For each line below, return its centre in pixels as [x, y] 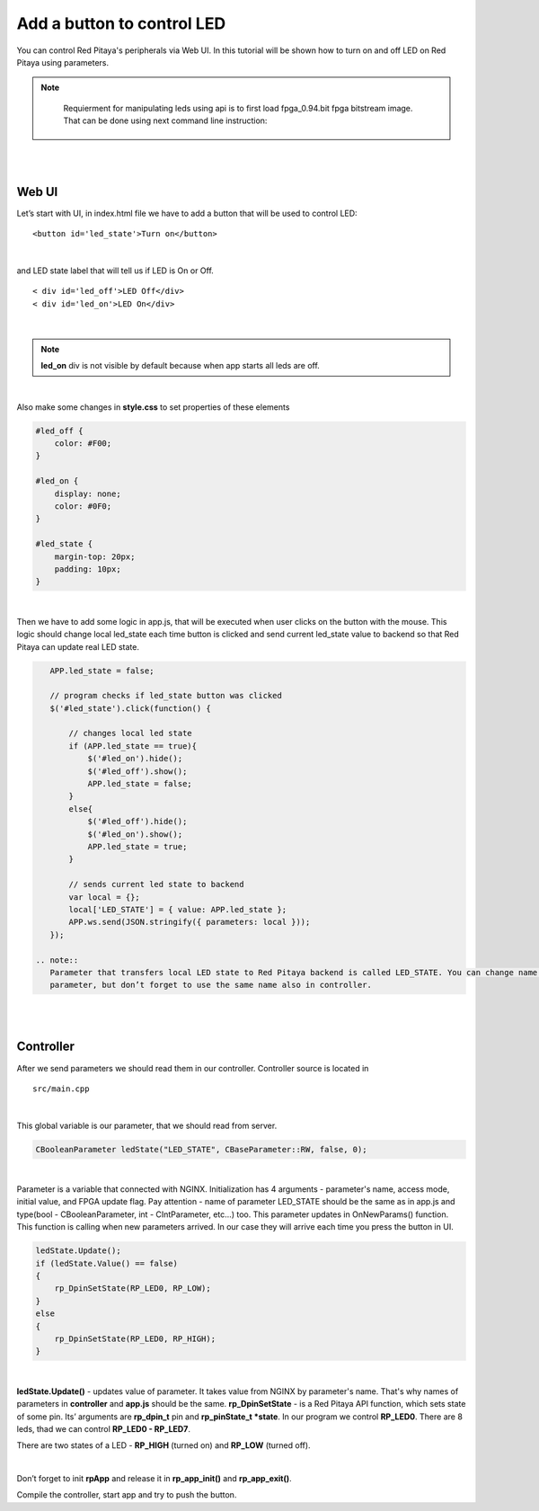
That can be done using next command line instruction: [165, 120]
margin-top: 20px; [95, 556]
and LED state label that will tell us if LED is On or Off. [115, 271]
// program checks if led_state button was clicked [166, 696]
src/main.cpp [61, 1089]
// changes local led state [130, 733]
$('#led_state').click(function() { [130, 708]
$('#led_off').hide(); [137, 822]
